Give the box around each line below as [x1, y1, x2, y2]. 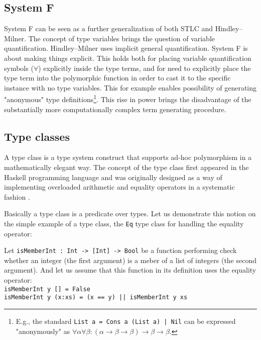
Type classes [4, 128, 70, 144]
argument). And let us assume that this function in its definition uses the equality [4, 265, 256, 275]
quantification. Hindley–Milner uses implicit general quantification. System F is [4, 43, 248, 53]
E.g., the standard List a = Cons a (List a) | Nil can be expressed [16, 316, 236, 326]
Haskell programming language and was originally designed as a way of [4, 172, 222, 182]
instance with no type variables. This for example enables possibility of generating [4, 82, 257, 93]
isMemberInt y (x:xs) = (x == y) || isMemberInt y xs [4, 294, 188, 301]
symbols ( [4, 62, 34, 73]
